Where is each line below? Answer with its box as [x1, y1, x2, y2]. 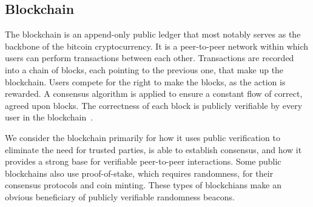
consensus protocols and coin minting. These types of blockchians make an [5, 179, 281, 191]
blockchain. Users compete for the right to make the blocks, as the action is [5, 75, 286, 88]
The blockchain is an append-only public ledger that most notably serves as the [5, 28, 301, 41]
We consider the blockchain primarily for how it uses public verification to [5, 131, 280, 143]
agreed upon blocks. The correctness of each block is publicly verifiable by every [5, 99, 303, 111]
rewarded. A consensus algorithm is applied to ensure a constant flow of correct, [5, 87, 303, 100]
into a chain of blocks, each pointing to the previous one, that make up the [5, 63, 284, 76]
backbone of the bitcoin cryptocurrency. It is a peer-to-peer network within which [5, 39, 309, 52]
